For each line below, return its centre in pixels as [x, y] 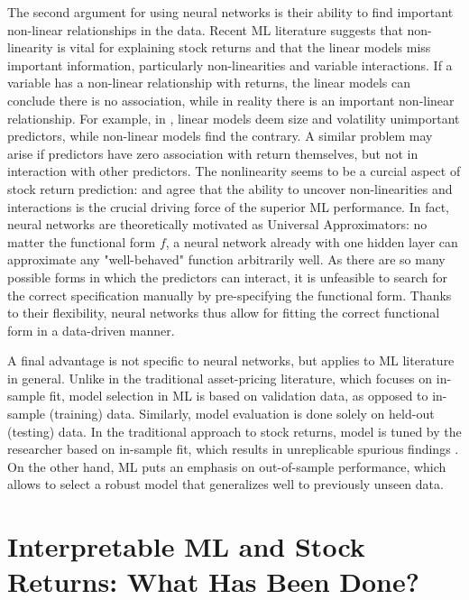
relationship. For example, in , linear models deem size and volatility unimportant [234, 118]
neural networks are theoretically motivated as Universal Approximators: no [217, 224]
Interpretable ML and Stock [186, 546]
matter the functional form [82, 241]
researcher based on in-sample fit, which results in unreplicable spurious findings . [233, 449]
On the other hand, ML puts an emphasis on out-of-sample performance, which [227, 466]
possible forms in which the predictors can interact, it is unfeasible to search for [228, 277]
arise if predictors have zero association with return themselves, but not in [213, 153]
